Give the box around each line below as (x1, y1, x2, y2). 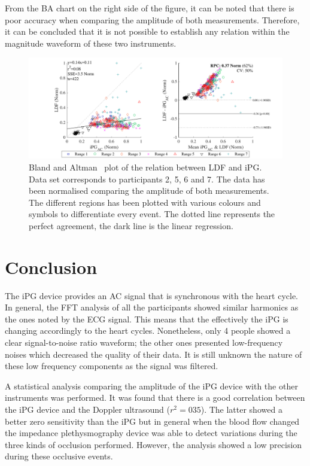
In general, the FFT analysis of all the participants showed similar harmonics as (5, 301, 299, 313)
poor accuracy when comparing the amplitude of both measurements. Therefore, (5, 13, 300, 26)
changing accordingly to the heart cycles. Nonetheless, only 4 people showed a (5, 324, 291, 337)
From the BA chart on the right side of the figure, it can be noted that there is (5, 2, 294, 14)
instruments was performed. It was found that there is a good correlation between (5, 391, 305, 404)
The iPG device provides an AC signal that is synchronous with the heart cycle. (5, 289, 298, 301)
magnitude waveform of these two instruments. (5, 36, 177, 49)
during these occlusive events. (5, 450, 113, 462)
